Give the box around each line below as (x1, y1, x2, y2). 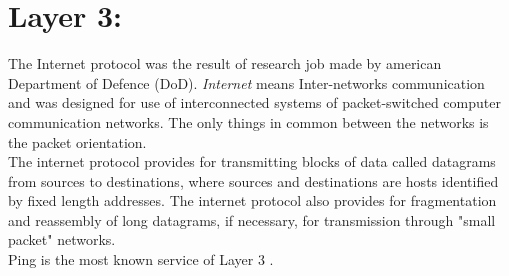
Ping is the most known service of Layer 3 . (8, 249, 274, 270)
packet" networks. (8, 229, 116, 250)
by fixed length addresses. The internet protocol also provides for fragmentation (8, 190, 497, 211)
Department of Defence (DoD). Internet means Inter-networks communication (8, 72, 485, 93)
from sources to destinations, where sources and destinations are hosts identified (8, 170, 499, 191)
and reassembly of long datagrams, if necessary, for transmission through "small (8, 209, 496, 230)
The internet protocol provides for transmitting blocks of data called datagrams (8, 151, 496, 172)
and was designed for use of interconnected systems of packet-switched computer (8, 92, 501, 113)
